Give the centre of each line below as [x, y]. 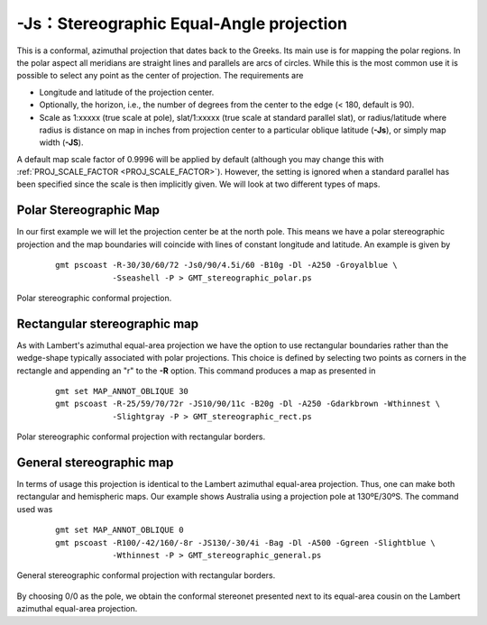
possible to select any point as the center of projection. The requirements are [160, 76]
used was [35, 509]
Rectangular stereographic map [108, 323]
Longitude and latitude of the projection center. [127, 92]
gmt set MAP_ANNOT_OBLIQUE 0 [119, 530]
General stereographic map [95, 462]
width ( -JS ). [61, 142]
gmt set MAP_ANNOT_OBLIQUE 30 [122, 391]
